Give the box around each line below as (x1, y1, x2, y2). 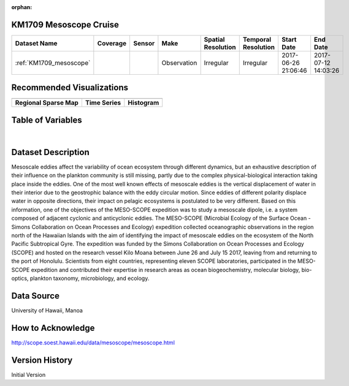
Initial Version (11, 371, 46, 378)
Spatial (204, 35, 225, 44)
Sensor (132, 39, 155, 47)
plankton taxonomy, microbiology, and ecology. (29, 274, 150, 282)
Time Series (85, 99, 121, 107)
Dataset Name (15, 39, 58, 47)
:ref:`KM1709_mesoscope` (15, 58, 91, 67)
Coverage (97, 39, 127, 47)
